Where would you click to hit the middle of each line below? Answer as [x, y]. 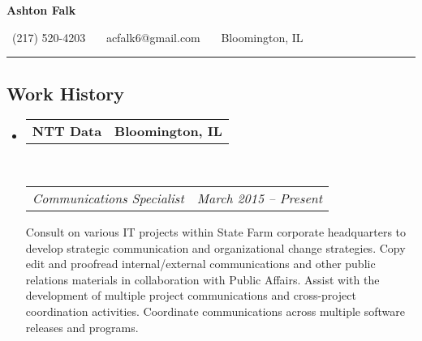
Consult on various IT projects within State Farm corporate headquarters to [216, 231]
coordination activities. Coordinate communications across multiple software [215, 311]
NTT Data [67, 131]
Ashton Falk [41, 10]
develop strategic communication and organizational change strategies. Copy [215, 247]
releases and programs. [82, 327]
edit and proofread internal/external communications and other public [200, 264]
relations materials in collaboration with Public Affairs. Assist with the [202, 279]
